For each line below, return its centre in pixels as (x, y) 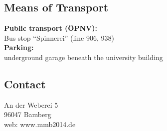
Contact (25, 84)
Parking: (19, 47)
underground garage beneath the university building (83, 57)
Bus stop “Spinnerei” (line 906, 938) (59, 37)
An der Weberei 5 (31, 104)
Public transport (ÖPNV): (51, 28)
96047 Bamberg (28, 114)
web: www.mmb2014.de (40, 124)
